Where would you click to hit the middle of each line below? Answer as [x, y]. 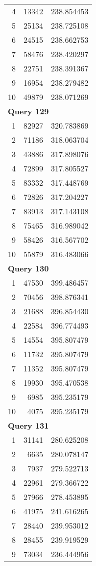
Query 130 [28, 268]
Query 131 [28, 425]
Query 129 [28, 111]
